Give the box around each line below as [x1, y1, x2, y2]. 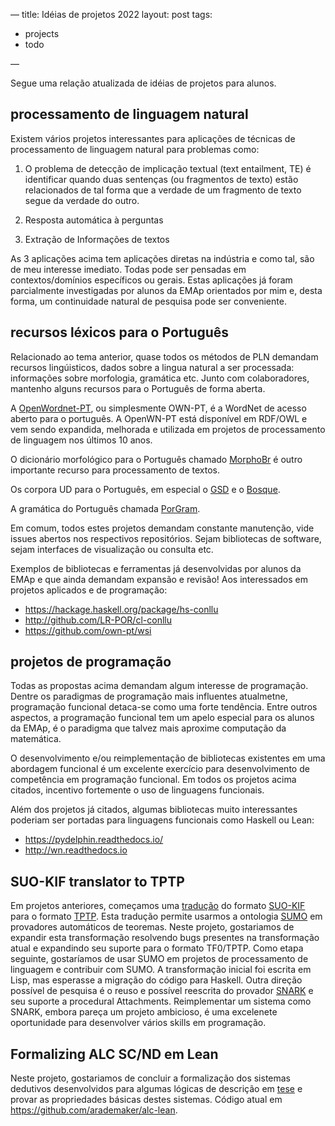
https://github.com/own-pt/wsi [24, 624, 152, 636]
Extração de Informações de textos [24, 233, 170, 245]
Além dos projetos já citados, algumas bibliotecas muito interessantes [10, 804, 298, 816]
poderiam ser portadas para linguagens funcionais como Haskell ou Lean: [10, 814, 315, 826]
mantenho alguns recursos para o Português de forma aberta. [10, 382, 266, 394]
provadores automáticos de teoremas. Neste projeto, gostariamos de [10, 921, 295, 933]
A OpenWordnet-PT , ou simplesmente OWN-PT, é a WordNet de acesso [10, 402, 307, 414]
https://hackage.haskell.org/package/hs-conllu [24, 603, 219, 615]
